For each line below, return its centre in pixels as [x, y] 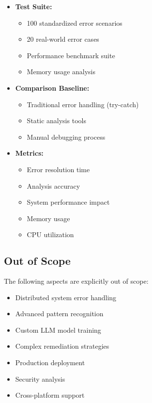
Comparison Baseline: [52, 88]
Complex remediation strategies [62, 346]
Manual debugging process [66, 137]
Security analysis [40, 379]
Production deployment [50, 363]
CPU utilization [50, 234]
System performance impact [68, 202]
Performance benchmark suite [71, 55]
